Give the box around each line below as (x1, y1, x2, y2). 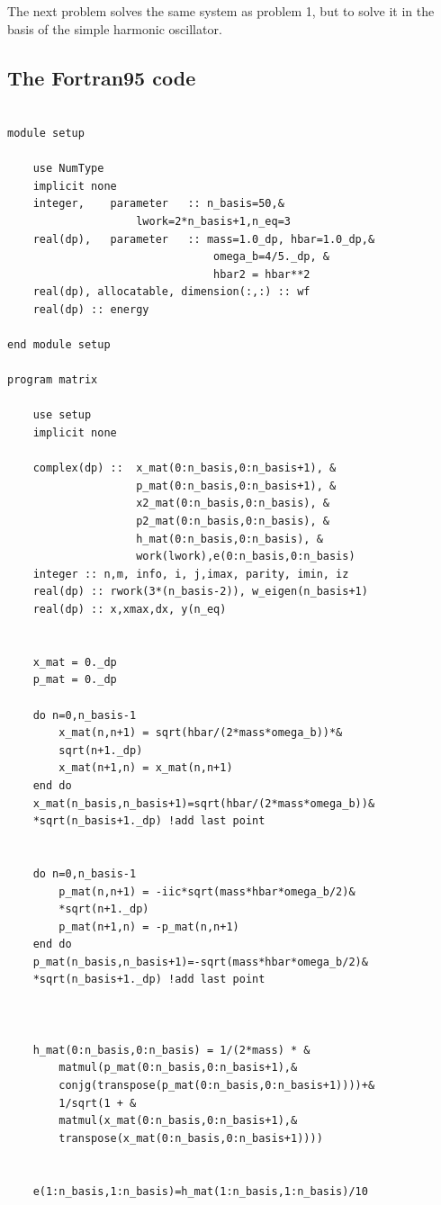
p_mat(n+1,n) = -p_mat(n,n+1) (58, 920, 239, 933)
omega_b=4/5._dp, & (213, 250, 329, 264)
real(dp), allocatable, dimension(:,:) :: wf (32, 285, 310, 299)
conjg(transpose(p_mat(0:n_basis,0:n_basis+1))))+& (58, 1079, 375, 1093)
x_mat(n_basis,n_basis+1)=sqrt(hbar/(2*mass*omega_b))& (32, 796, 375, 810)
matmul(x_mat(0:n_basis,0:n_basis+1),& (58, 1114, 298, 1128)
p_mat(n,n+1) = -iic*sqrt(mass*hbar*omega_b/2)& (58, 885, 355, 898)
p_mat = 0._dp (32, 673, 117, 687)
